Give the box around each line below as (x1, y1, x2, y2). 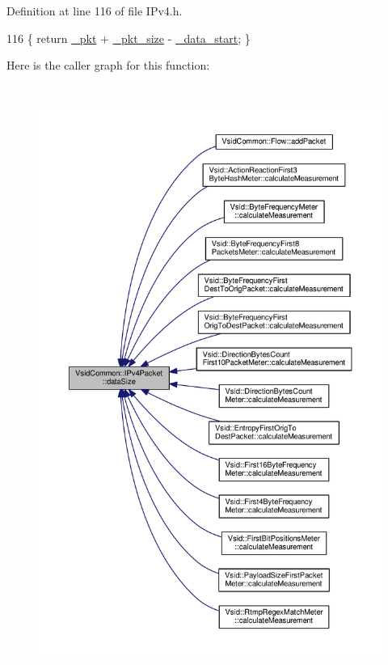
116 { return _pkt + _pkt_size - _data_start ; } (6, 29, 251, 46)
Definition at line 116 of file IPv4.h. (6, 2, 183, 19)
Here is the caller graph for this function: (6, 57, 210, 74)
